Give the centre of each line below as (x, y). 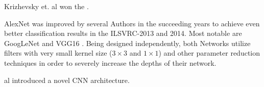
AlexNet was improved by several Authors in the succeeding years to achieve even (132, 23)
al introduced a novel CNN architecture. (67, 80)
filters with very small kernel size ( (58, 53)
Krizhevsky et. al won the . (46, 6)
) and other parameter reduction (209, 53)
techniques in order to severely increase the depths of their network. (110, 62)
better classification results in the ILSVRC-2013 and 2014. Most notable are (123, 33)
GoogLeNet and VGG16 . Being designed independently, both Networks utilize (127, 43)
